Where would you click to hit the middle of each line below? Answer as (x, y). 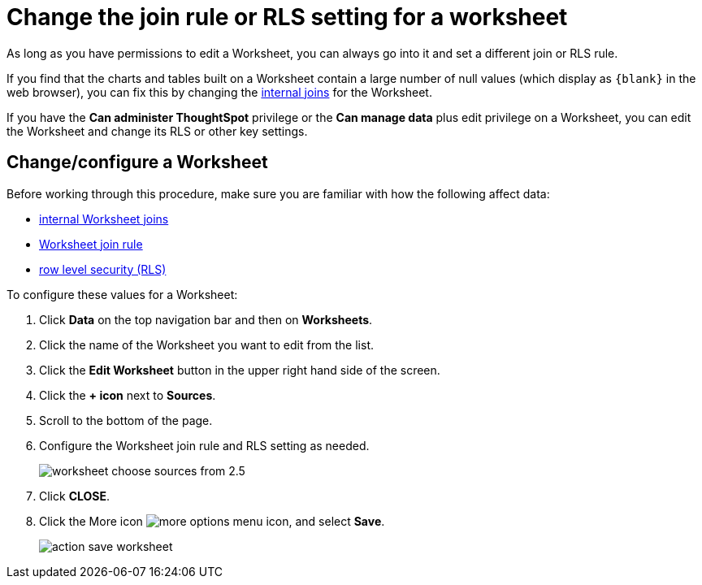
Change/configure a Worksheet (137, 162)
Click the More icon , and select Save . (212, 521)
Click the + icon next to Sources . (128, 395)
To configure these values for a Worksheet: (122, 294)
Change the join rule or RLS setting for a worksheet (287, 17)
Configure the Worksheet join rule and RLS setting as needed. (204, 445)
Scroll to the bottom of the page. (126, 420)
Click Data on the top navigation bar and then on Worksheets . (206, 319)
